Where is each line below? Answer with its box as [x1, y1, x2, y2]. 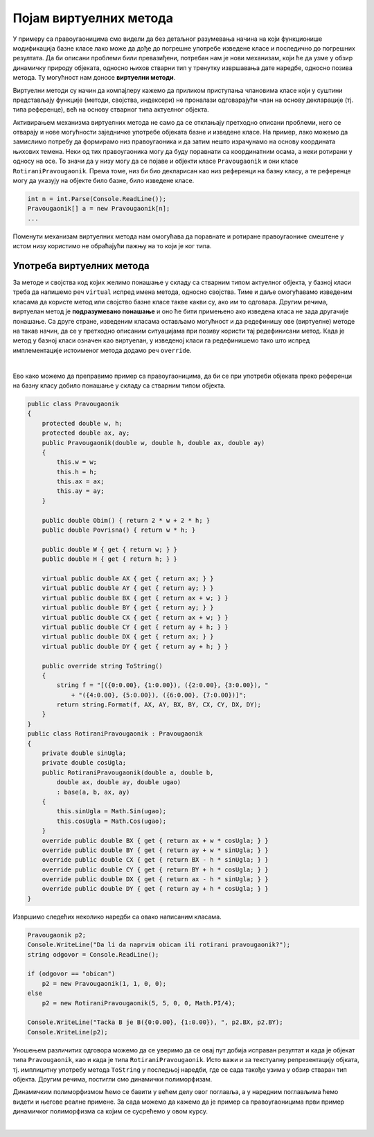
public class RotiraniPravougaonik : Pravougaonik [27, 730, 204, 738]
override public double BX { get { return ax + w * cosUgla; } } [42, 836, 269, 844]
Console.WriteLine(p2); [27, 1028, 109, 1036]
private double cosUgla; [42, 759, 127, 767]
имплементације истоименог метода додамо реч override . [12, 346, 192, 354]
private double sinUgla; [42, 749, 127, 757]
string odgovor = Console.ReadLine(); [27, 951, 159, 958]
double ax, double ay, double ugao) [56, 779, 181, 786]
